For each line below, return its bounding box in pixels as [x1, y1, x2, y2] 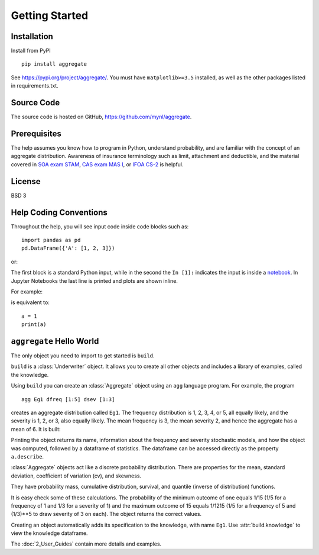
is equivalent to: [11, 299, 50, 306]
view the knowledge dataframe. [11, 530, 88, 537]
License [11, 176, 41, 186]
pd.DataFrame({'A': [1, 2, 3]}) [21, 245, 115, 251]
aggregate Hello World [11, 336, 99, 346]
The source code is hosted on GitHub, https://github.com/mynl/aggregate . [11, 113, 192, 121]
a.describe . [11, 453, 44, 460]
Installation [11, 31, 53, 41]
